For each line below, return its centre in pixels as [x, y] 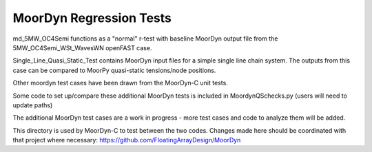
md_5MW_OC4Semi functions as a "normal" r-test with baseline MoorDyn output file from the [145, 39]
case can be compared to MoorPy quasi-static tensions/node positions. [114, 70]
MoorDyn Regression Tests [92, 18]
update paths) [33, 105]
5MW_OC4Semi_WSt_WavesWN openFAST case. [82, 47]
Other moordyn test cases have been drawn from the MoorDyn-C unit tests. [121, 83]
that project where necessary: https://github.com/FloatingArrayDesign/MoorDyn [127, 140]
